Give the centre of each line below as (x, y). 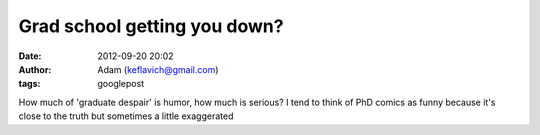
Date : (30, 56)
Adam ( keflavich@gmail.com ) (158, 69)
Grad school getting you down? (151, 26)
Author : (35, 69)
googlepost (121, 84)
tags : (29, 84)
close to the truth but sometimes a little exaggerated (126, 116)
